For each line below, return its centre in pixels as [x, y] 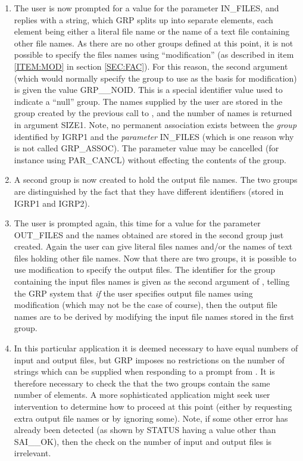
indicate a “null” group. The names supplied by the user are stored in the [148, 101]
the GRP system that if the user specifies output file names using [133, 293]
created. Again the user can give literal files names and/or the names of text [153, 246]
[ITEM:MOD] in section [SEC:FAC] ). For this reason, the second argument [151, 66]
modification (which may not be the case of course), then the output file [146, 305]
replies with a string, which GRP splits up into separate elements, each [143, 19]
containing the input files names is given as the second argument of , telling [152, 281]
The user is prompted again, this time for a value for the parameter [137, 223]
